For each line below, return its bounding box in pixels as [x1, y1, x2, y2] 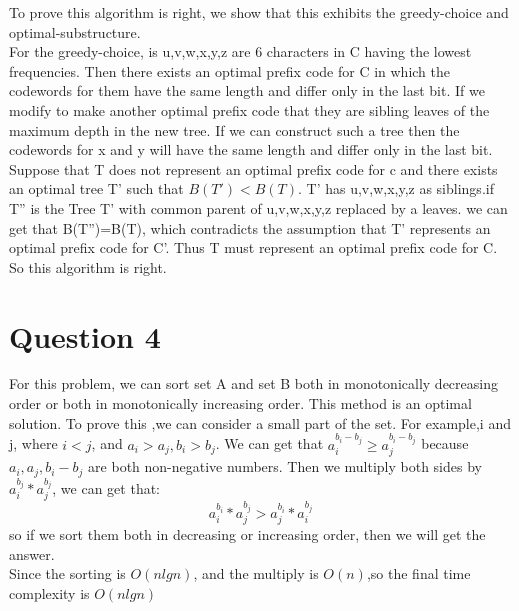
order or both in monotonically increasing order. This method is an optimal [9, 393, 472, 414]
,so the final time [366, 563, 471, 584]
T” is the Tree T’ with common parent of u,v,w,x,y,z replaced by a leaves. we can [9, 197, 508, 218]
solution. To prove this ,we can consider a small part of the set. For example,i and [9, 412, 511, 433]
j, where [9, 433, 58, 454]
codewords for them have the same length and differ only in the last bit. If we [9, 80, 485, 101]
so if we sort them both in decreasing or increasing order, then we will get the [9, 524, 486, 545]
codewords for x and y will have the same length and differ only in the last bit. [9, 139, 493, 160]
